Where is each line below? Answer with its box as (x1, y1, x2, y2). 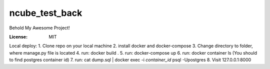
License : (9, 34, 27, 40)
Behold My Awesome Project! (9, 25, 70, 31)
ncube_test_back (9, 7, 82, 18)
